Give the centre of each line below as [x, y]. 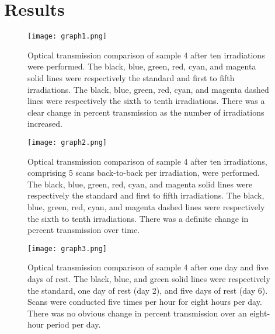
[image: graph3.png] [67, 248]
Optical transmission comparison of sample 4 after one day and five [148, 267]
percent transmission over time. [84, 230]
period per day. [74, 324]
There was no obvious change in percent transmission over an [137, 313]
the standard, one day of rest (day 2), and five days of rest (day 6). [148, 290]
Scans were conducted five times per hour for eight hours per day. [145, 302]
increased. [45, 123]
